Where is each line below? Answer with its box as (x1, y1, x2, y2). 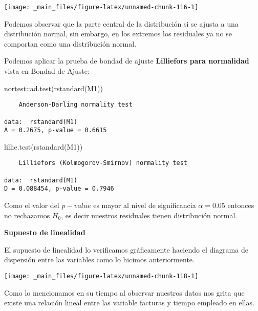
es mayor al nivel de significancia (93, 200, 196, 211)
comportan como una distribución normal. (4, 38, 137, 49)
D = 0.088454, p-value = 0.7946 (4, 185, 114, 193)
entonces (227, 200, 254, 211)
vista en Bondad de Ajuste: (4, 66, 90, 76)
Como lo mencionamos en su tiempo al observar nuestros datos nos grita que (4, 287, 245, 298)
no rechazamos (4, 210, 50, 220)
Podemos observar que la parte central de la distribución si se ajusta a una (4, 18, 239, 29)
